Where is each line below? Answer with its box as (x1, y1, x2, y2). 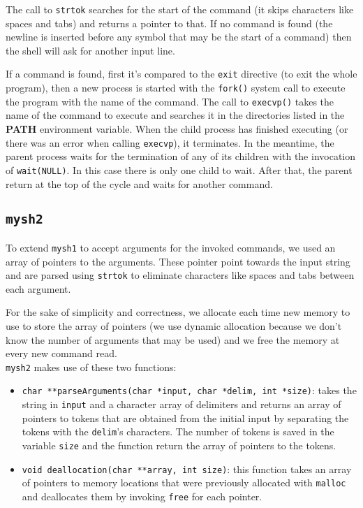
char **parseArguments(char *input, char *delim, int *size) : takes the (22, 383, 357, 398)
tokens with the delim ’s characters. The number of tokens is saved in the (22, 424, 334, 439)
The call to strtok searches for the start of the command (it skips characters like (6, 2, 354, 16)
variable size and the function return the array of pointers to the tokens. (22, 437, 336, 452)
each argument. (6, 281, 71, 296)
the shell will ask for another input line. (6, 43, 175, 57)
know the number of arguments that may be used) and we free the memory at (6, 332, 340, 347)
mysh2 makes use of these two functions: (6, 359, 177, 374)
